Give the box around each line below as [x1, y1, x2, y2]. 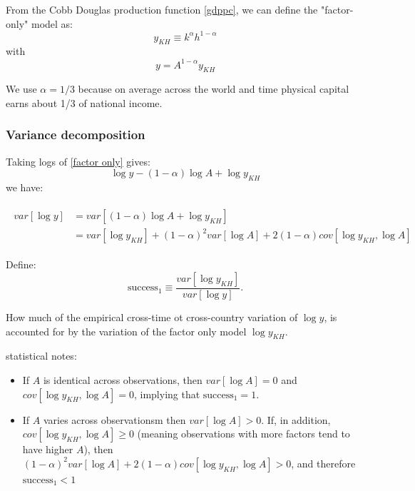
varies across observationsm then [43, 412, 186, 427]
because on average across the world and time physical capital [78, 81, 349, 96]
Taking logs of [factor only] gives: [6, 153, 150, 168]
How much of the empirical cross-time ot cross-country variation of [6, 309, 298, 324]
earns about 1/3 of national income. [6, 95, 163, 110]
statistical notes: [6, 348, 77, 363]
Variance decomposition [6, 126, 145, 143]
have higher [22, 442, 73, 457]
